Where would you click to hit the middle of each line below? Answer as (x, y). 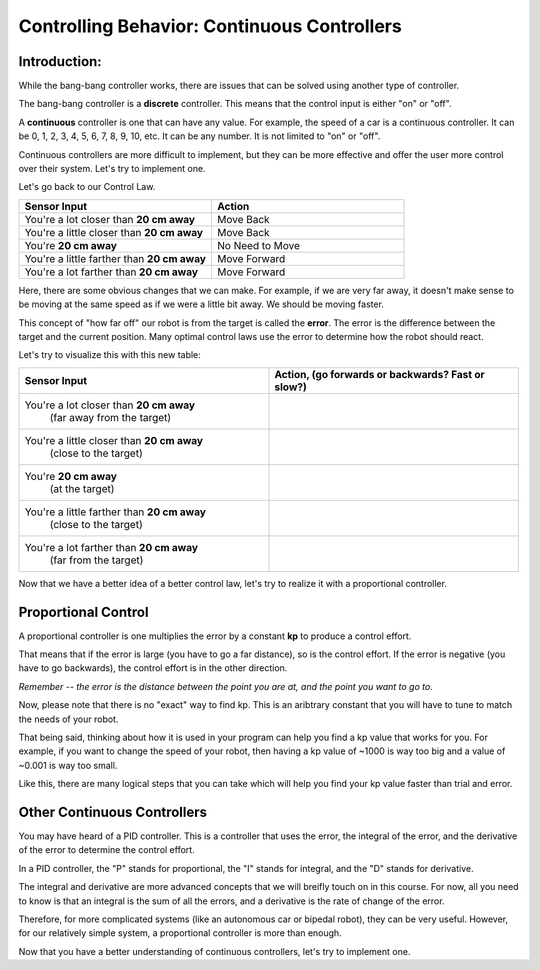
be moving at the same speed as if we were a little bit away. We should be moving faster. (201, 304)
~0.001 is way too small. (68, 765)
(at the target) (82, 488)
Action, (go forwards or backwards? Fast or (379, 374)
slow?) (290, 387)
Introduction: (60, 61)
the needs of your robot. (68, 719)
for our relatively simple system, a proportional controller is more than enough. (180, 933)
